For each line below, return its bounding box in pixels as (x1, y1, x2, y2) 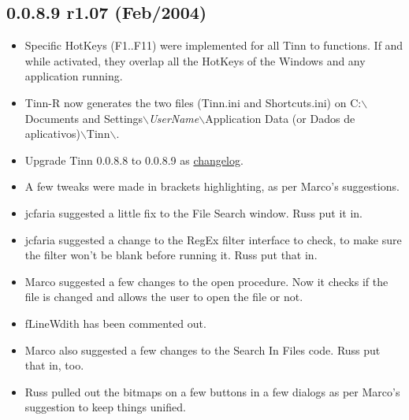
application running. (24, 68, 123, 84)
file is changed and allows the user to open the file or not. (24, 288, 303, 305)
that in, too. (24, 357, 84, 374)
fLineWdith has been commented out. (24, 314, 206, 331)
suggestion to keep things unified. (24, 399, 186, 415)
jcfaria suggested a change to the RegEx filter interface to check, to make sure (24, 231, 402, 247)
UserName (149, 110, 199, 126)
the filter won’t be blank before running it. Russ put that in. (24, 247, 318, 263)
